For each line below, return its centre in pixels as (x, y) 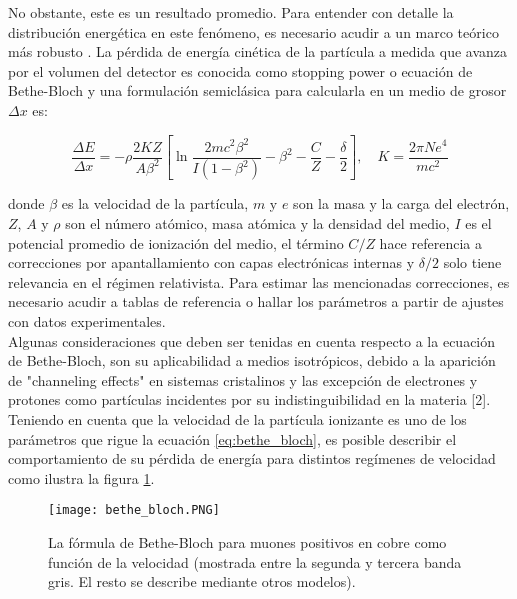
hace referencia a (430, 242)
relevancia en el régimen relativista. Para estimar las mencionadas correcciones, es (259, 281)
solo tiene (472, 262)
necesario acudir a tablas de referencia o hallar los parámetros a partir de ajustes (256, 301)
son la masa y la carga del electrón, (401, 203)
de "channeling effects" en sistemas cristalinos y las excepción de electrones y (243, 379)
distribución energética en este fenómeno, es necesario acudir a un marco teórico (253, 31)
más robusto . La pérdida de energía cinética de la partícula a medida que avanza (258, 51)
